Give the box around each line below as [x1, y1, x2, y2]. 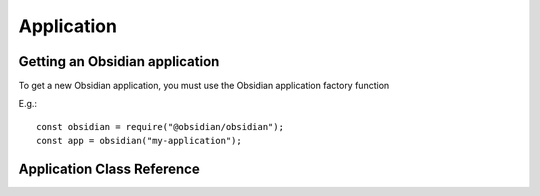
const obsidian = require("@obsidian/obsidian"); [36, 121, 285, 132]
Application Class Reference [18, 161, 200, 178]
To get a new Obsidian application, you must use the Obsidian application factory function [18, 80, 390, 92]
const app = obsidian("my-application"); [36, 135, 242, 147]
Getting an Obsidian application [18, 53, 220, 70]
